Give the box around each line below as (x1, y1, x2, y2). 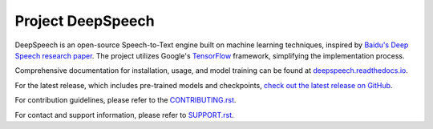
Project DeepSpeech (14, 12, 156, 30)
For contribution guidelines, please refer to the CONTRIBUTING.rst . (14, 95, 237, 105)
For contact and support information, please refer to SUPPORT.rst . (14, 110, 234, 119)
